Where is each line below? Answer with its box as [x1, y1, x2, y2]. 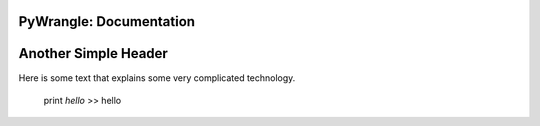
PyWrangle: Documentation [18, 13, 195, 30]
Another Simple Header [18, 45, 169, 62]
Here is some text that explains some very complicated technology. [18, 71, 296, 84]
